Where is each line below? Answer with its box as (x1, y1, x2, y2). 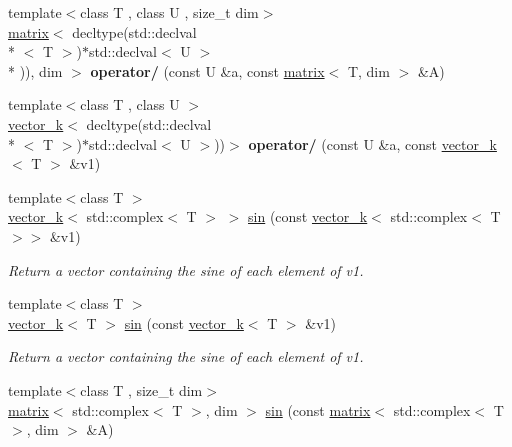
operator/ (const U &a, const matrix (90, 60, 325, 81)
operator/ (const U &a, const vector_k (248, 133, 497, 154)
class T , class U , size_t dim (80, 2, 259, 22)
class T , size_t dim (80, 379, 203, 400)
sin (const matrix (265, 399, 371, 420)
